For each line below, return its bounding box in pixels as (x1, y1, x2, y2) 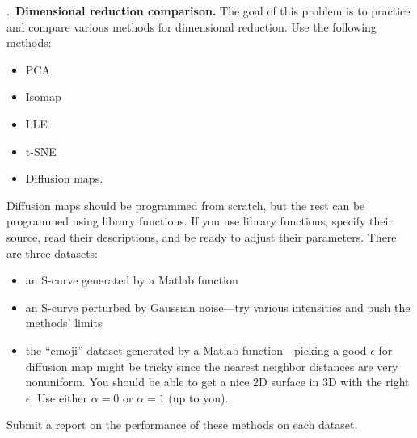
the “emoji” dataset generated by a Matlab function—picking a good (25, 341, 367, 358)
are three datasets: (6, 244, 98, 261)
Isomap (25, 88, 61, 105)
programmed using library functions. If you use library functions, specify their (6, 213, 393, 230)
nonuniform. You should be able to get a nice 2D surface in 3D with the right (25, 373, 410, 390)
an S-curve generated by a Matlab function (25, 272, 238, 288)
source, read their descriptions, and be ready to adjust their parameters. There (6, 228, 397, 245)
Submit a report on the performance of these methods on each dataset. (6, 416, 358, 433)
